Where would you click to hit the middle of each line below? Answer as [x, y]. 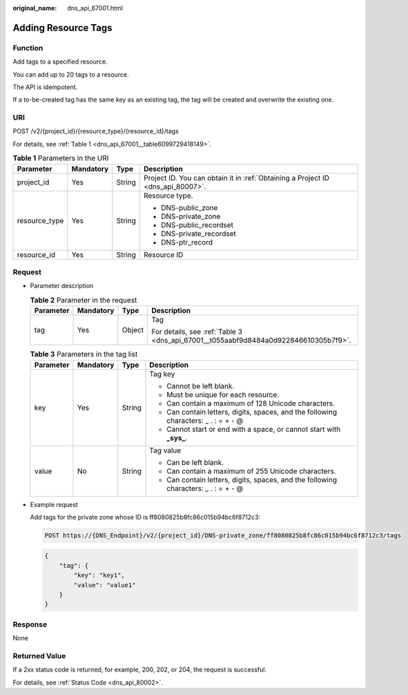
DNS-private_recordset [198, 234]
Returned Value [39, 656]
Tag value [165, 450]
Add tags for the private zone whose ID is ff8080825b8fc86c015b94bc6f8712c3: [145, 517]
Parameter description [62, 286]
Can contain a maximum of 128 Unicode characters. [251, 403]
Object [133, 330]
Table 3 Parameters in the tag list [84, 354]
